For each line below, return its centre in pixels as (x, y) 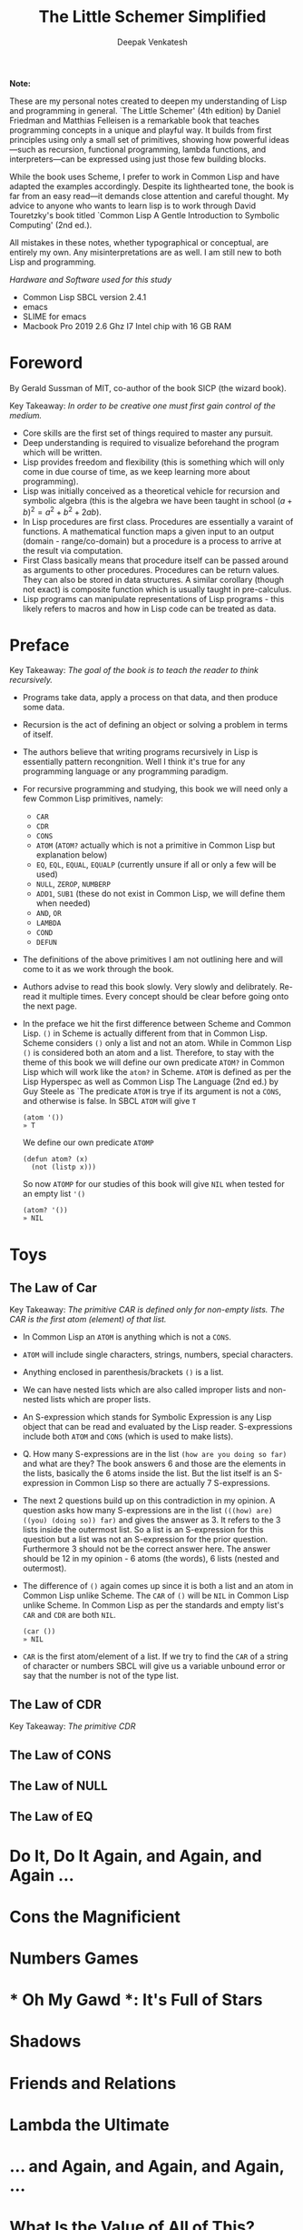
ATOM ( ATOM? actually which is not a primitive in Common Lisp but (155, 845)
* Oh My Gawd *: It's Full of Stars (136, 2000)
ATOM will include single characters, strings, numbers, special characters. (158, 1355)
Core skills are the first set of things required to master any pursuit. (148, 433)
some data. (44, 708)
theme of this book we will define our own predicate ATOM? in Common (153, 1062)
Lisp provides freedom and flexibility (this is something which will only (153, 462)
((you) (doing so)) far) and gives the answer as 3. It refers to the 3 (151, 1520)
